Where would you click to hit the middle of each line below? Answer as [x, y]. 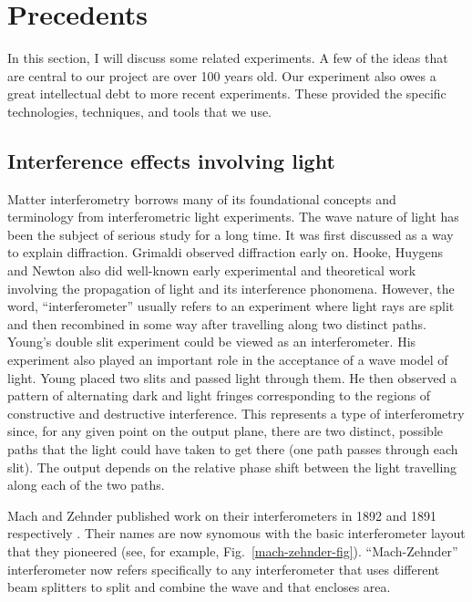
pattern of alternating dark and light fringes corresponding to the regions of [219, 395]
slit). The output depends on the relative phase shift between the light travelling [232, 467]
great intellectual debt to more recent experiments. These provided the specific [227, 93]
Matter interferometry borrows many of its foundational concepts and [202, 198]
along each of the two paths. [86, 485]
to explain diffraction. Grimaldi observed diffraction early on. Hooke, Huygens [226, 252]
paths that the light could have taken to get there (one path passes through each [233, 449]
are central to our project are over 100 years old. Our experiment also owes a [222, 75]
